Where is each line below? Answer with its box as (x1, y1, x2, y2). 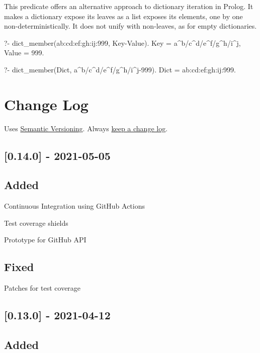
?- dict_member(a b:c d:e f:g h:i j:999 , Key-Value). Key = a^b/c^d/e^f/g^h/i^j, (4, 37, 241, 48)
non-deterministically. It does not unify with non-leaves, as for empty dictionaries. (4, 21, 257, 31)
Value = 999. (4, 47, 44, 58)
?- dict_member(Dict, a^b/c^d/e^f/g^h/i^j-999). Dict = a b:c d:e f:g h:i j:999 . (4, 64, 236, 74)
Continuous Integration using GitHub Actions (4, 201, 145, 211)
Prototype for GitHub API (4, 234, 86, 245)
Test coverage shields (4, 217, 68, 228)
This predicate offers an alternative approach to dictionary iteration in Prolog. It (4, 1, 253, 11)
